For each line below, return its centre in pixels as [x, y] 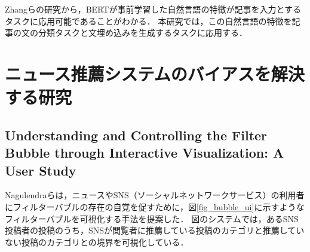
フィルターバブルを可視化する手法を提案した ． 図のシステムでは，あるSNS [152, 218]
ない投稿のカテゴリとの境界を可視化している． [97, 242]
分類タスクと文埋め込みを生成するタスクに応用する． [142, 33]
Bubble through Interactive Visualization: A [145, 153]
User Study [41, 170]
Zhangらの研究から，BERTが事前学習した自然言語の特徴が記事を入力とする [153, 9]
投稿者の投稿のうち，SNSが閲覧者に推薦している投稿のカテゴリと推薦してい [155, 230]
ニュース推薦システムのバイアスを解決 [155, 73]
